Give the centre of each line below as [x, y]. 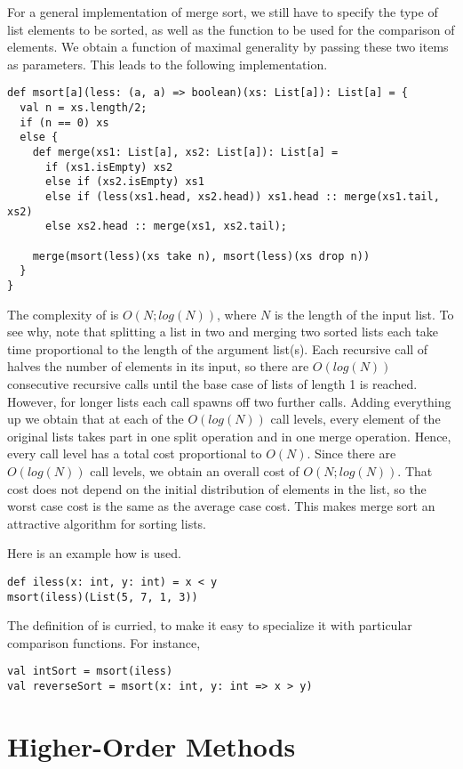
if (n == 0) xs [64, 122]
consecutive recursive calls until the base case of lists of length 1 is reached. [212, 383]
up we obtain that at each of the [96, 419]
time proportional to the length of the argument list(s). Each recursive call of [218, 348]
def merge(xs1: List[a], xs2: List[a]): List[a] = [185, 152]
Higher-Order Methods [152, 745]
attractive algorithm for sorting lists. [107, 523]
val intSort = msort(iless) [90, 672]
